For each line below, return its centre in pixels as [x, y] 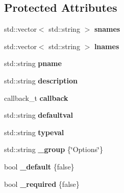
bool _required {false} [42, 184]
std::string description [41, 80]
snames [107, 29]
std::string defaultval [39, 115]
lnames [107, 46]
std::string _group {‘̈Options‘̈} [54, 149]
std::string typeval [34, 132]
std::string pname [33, 63]
